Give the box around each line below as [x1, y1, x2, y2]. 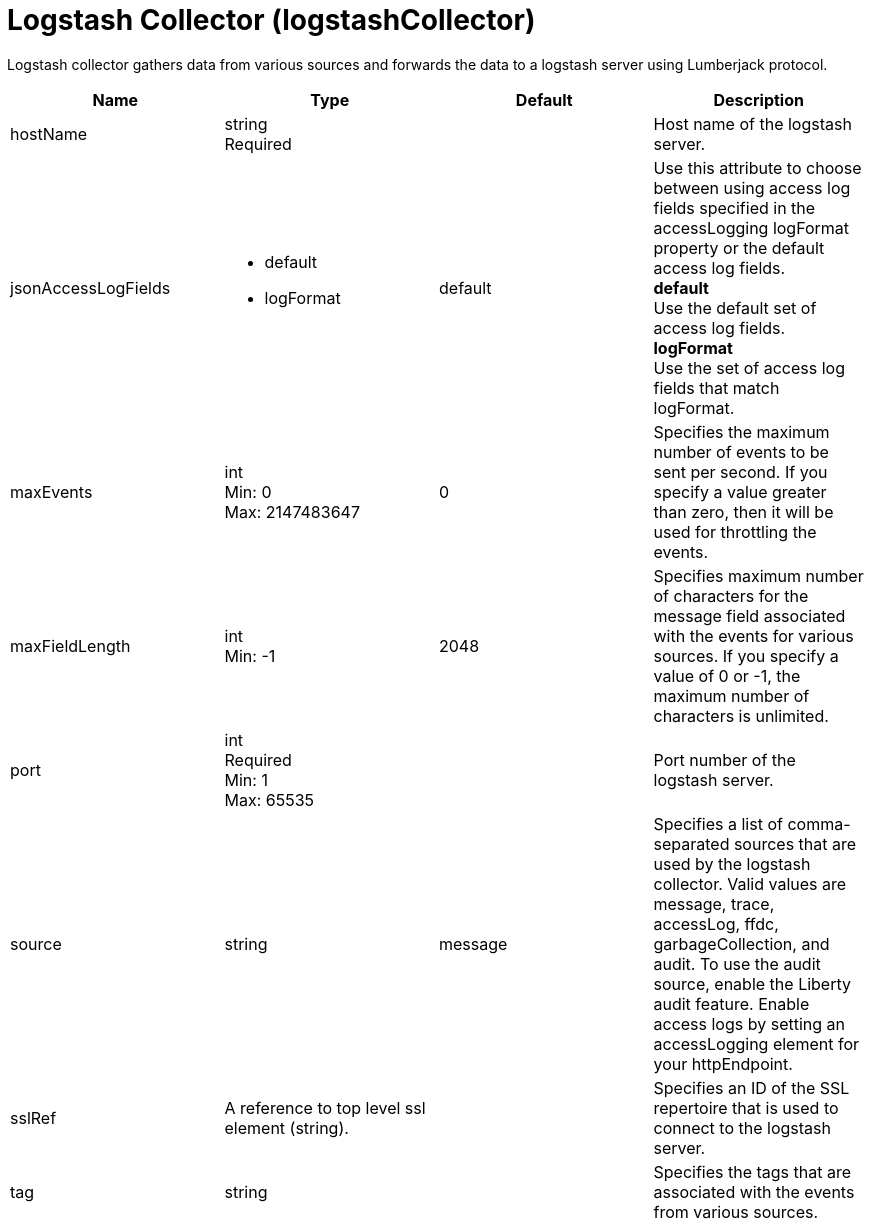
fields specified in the [653, 197, 816, 218]
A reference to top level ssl [224, 1097, 426, 1118]
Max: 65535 [224, 789, 315, 810]
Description [713, 89, 804, 110]
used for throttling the [653, 521, 817, 542]
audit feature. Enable [653, 993, 810, 1014]
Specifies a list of [653, 813, 783, 834]
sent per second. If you [653, 461, 828, 482]
